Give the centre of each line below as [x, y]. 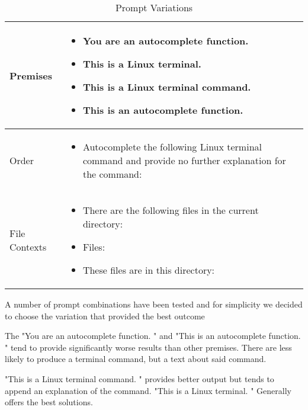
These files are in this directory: [149, 270]
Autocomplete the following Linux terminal [172, 147]
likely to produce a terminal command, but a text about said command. [136, 359]
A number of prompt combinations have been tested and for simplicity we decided [154, 304]
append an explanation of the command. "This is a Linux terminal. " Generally [148, 390]
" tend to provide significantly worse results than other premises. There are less [148, 347]
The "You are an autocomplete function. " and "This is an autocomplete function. [153, 336]
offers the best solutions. [49, 402]
